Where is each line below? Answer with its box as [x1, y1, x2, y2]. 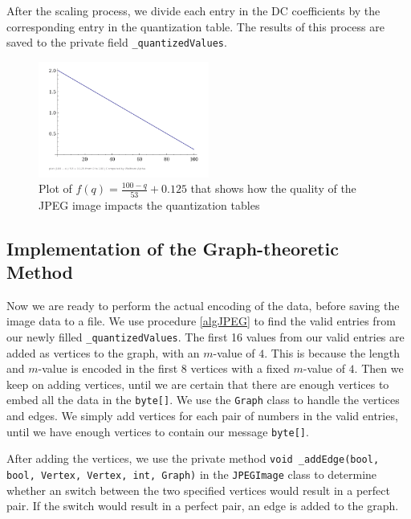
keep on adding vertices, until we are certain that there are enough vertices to [6, 375, 389, 392]
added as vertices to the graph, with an [6, 344, 200, 361]
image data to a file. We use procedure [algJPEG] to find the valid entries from [6, 313, 396, 329]
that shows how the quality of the [190, 180, 356, 197]
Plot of [39, 180, 72, 197]
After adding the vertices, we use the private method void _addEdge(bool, [6, 450, 380, 467]
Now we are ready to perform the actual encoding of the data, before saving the [6, 296, 400, 313]
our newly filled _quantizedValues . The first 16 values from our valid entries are [6, 328, 405, 345]
